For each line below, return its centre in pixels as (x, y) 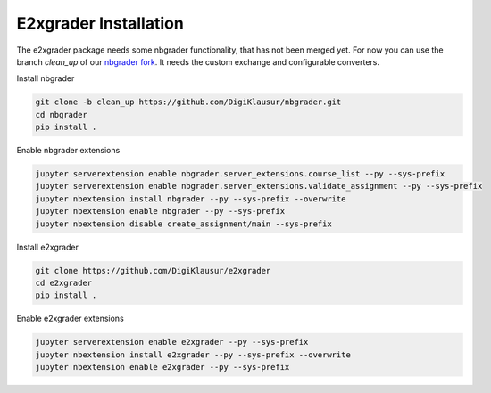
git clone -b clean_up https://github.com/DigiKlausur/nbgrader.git (188, 102)
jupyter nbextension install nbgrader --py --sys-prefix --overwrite (191, 199)
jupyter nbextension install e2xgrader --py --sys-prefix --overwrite (193, 355)
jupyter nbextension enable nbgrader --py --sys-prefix (160, 211)
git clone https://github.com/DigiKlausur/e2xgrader (153, 270)
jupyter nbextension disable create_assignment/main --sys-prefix (183, 224)
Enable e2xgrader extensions (70, 319)
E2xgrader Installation (100, 23)
